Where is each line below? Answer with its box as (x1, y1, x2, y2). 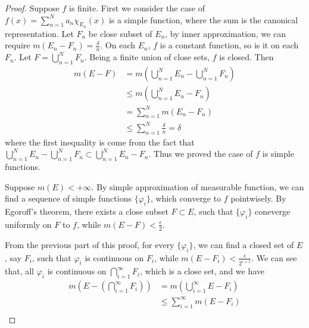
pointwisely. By (230, 192, 286, 205)
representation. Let (5, 27, 74, 39)
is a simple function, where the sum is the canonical (108, 13, 298, 26)
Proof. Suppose (5, 2, 60, 14)
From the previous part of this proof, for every (5, 238, 174, 250)
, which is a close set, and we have (140, 265, 265, 277)
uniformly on (5, 218, 52, 230)
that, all (5, 265, 35, 277)
